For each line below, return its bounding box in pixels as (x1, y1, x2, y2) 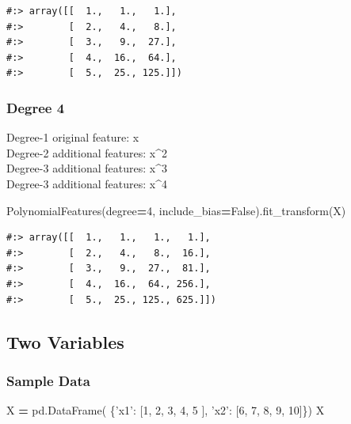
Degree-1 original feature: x (6, 129, 139, 146)
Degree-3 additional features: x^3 (6, 160, 167, 176)
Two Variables (6, 329, 124, 354)
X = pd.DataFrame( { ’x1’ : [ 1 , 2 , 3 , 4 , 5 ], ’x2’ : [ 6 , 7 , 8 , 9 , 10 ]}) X (6, 402, 325, 418)
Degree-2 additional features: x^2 (6, 144, 167, 161)
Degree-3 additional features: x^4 (6, 175, 167, 191)
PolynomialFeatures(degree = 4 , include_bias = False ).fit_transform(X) (6, 202, 346, 218)
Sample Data (6, 370, 90, 390)
